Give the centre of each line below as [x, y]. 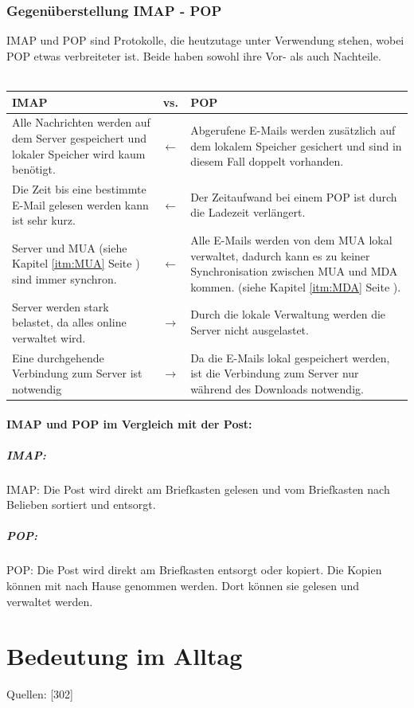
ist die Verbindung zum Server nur [275, 373]
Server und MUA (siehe [70, 247]
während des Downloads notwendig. [277, 388]
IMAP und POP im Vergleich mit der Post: [129, 423]
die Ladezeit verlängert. [248, 212]
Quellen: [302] [40, 694]
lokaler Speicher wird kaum [79, 153]
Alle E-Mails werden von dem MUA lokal [291, 240]
